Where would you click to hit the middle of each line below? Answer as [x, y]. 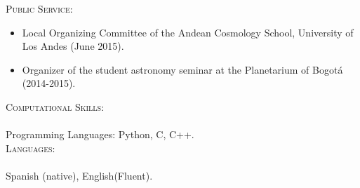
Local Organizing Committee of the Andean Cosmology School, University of [188, 32]
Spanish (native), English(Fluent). [79, 175]
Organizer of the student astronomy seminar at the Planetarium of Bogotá [182, 69]
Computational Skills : [55, 106]
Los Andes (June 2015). [73, 46]
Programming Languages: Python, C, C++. [100, 134]
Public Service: [39, 8]
